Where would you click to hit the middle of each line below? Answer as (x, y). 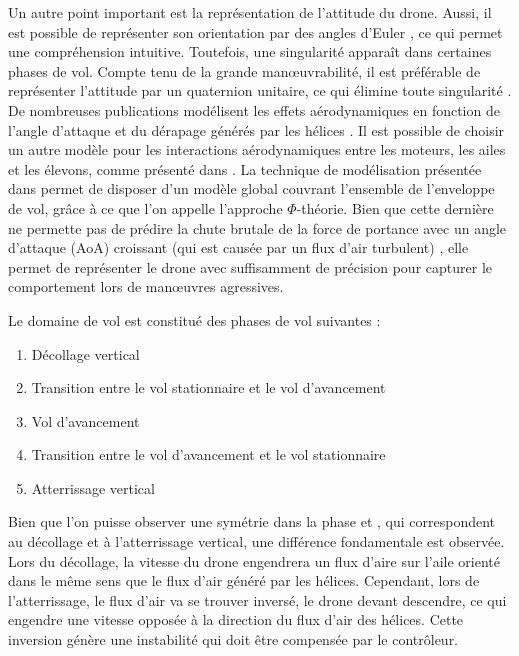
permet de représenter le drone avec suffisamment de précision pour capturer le (250, 266)
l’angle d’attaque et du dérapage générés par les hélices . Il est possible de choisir (256, 129)
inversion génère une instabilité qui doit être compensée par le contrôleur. (233, 639)
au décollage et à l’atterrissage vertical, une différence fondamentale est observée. (256, 541)
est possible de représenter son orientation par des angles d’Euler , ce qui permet (255, 31)
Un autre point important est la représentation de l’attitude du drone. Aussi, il (250, 12)
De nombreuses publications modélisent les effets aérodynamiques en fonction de (254, 109)
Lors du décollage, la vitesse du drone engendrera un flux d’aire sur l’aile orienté (254, 560)
